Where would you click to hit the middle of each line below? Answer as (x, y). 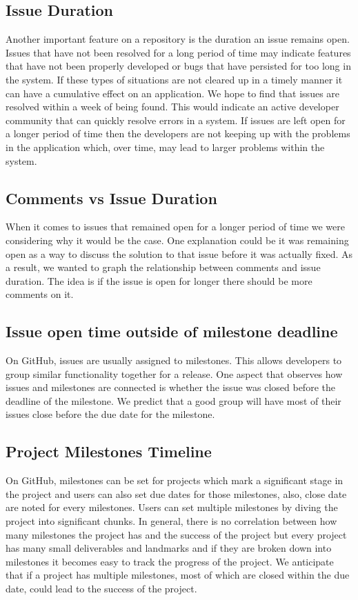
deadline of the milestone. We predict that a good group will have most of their (173, 400)
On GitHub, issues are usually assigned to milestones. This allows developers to (174, 360)
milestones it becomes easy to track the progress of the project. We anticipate (170, 561)
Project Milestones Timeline (109, 451)
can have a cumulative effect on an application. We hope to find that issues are (173, 93)
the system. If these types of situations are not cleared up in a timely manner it (174, 79)
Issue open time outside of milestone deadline (172, 331)
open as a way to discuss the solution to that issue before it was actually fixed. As (179, 253)
